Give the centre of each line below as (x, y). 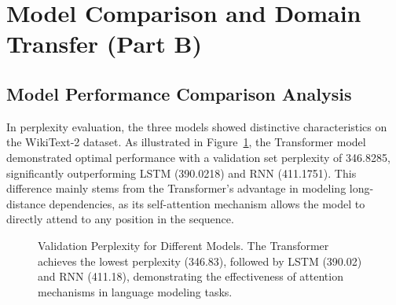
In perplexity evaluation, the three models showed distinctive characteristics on (197, 126)
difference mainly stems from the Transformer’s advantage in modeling (176, 188)
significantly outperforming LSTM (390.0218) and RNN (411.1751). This (181, 173)
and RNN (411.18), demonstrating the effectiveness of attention (191, 276)
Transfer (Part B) (104, 44)
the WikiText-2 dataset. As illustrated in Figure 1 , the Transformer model (186, 142)
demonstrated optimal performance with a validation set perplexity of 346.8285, (198, 157)
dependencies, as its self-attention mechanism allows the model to (207, 203)
